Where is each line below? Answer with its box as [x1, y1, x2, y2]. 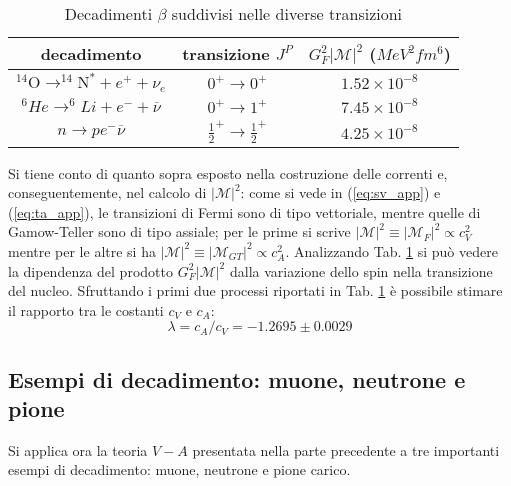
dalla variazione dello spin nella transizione [229, 260, 493, 281]
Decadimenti [64, 2, 153, 25]
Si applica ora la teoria [8, 439, 148, 460]
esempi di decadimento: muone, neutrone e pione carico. [8, 459, 351, 480]
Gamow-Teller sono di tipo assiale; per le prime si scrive [8, 221, 351, 242]
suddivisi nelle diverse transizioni [171, 2, 403, 25]
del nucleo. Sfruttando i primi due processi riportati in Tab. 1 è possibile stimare [8, 280, 503, 301]
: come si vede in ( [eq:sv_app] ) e [240, 182, 441, 203]
